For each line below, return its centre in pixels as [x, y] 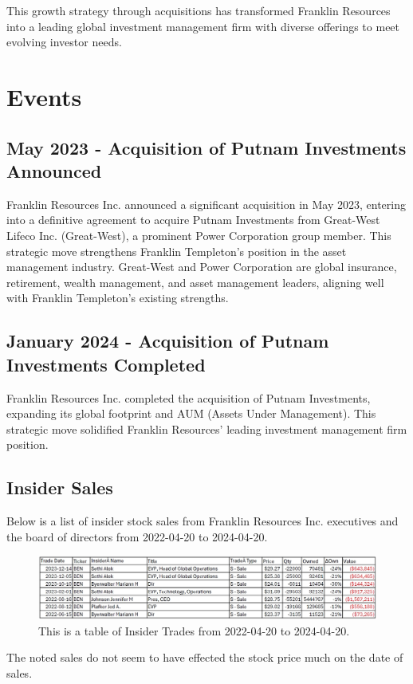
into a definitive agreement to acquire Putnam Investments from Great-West [193, 220]
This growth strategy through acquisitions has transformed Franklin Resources [199, 10]
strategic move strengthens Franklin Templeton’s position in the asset [177, 251]
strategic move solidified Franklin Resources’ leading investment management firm [207, 428]
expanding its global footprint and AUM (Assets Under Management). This [191, 413]
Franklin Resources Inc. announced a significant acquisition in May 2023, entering [206, 204]
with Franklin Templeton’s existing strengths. [118, 298]
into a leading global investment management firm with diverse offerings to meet [203, 26]
